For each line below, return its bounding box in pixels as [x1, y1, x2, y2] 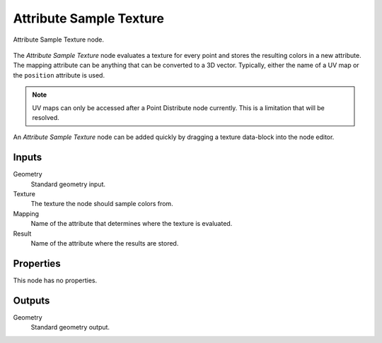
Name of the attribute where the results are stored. [30, 239, 179, 247]
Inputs [13, 152, 42, 164]
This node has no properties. [13, 276, 98, 284]
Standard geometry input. [30, 180, 106, 188]
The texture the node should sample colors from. [30, 200, 173, 208]
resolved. [32, 113, 59, 121]
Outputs [13, 294, 50, 306]
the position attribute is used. [13, 71, 105, 79]
